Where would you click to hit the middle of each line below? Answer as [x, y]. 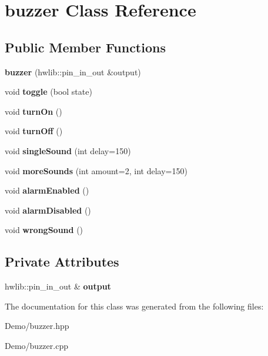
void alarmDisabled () [48, 210]
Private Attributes [62, 262]
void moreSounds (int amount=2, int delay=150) [96, 170]
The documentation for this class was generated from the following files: [134, 306]
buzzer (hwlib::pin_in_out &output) [73, 71]
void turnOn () [33, 111]
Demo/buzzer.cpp [36, 345]
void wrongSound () [44, 230]
